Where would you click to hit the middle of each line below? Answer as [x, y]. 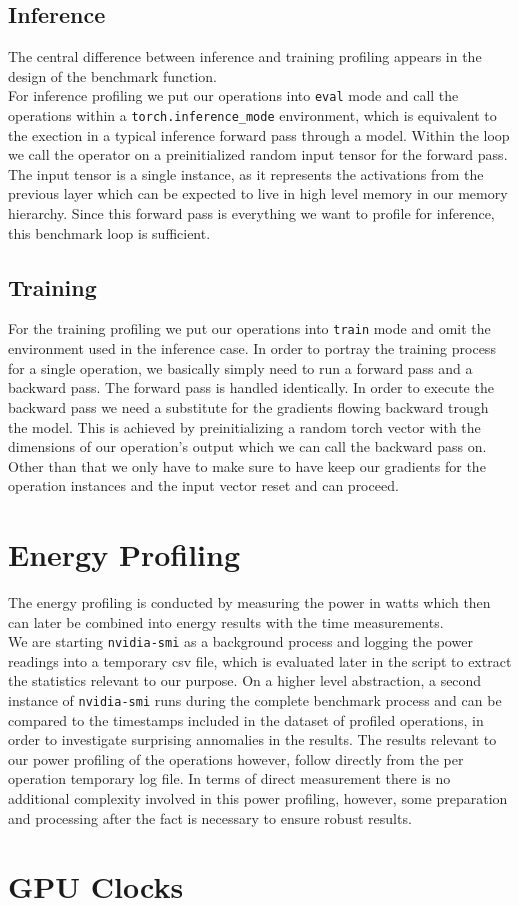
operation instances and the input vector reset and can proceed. [203, 485]
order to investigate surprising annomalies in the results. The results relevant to [252, 739]
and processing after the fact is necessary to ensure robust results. [210, 817]
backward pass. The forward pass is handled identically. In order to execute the [251, 387]
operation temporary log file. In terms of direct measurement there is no [229, 778]
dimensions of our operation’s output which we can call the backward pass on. [247, 446]
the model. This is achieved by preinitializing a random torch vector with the [244, 426]
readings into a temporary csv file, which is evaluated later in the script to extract [260, 660]
